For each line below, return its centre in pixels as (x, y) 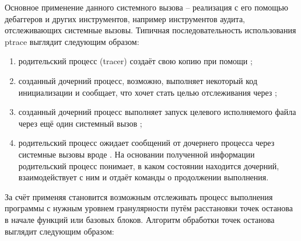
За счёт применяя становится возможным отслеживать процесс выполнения (139, 196)
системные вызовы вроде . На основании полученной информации (136, 154)
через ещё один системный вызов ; (80, 123)
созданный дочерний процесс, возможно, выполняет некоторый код (138, 80)
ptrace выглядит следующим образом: (72, 41)
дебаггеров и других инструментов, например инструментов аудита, (125, 18)
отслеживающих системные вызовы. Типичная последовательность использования (150, 30)
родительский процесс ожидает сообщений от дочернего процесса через (146, 143)
